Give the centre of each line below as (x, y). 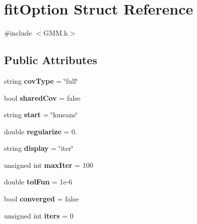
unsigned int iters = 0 (39, 215)
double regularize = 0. (41, 131)
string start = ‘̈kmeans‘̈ (41, 115)
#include (18, 33)
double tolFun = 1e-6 (38, 182)
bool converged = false (41, 199)
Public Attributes (51, 60)
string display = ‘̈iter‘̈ (39, 148)
